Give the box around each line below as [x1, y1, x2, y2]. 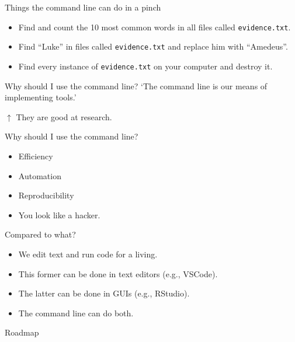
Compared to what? [5, 228, 76, 240]
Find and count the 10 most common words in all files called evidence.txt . [18, 20, 291, 33]
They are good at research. [16, 110, 112, 123]
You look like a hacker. [18, 208, 100, 221]
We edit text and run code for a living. [18, 247, 158, 260]
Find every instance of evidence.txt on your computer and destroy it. [18, 60, 273, 72]
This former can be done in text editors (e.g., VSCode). [18, 267, 218, 280]
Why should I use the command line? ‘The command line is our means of [5, 79, 268, 92]
